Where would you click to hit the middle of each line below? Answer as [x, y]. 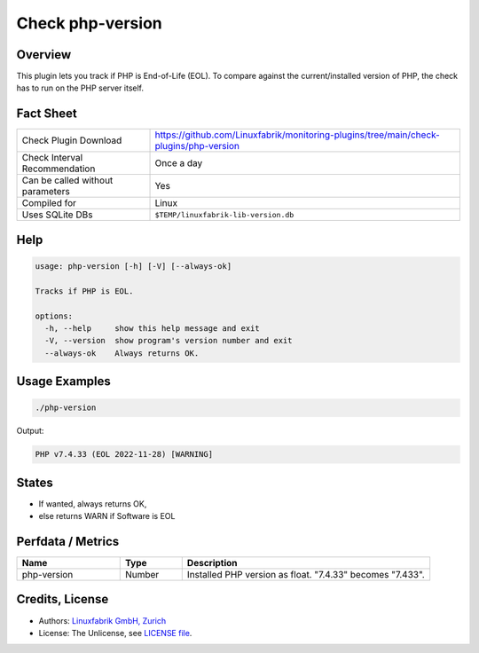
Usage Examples [63, 382]
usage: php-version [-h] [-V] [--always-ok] [133, 266]
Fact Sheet [47, 114]
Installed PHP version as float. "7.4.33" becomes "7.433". [306, 575]
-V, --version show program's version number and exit [169, 341]
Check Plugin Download [72, 140]
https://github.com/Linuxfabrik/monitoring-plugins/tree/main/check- [298, 135]
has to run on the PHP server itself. [80, 88]
